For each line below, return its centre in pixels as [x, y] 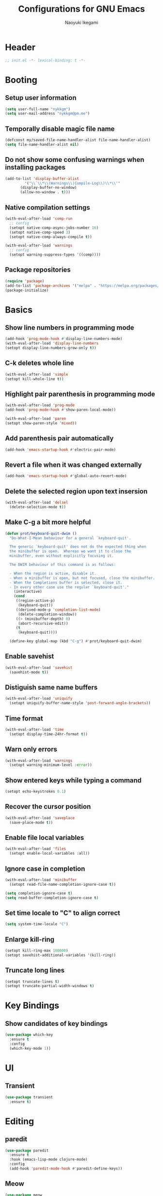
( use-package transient [29, 1097]
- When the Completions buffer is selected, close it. [66, 582]
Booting [21, 80]
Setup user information [41, 98]
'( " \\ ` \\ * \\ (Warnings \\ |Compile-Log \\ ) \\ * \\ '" [72, 183]
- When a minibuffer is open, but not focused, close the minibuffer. [82, 578]
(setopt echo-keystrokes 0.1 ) [36, 792]
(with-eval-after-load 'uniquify [39, 698]
